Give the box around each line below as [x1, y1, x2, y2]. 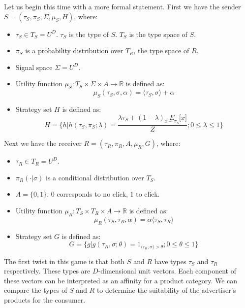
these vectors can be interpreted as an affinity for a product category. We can [4, 275, 238, 285]
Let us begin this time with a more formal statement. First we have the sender [4, 1, 241, 11]
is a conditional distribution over [45, 172, 144, 182]
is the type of [69, 29, 109, 39]
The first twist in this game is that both [4, 256, 125, 266]
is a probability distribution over [25, 45, 123, 56]
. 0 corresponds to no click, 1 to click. [47, 189, 160, 199]
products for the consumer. [4, 295, 86, 305]
